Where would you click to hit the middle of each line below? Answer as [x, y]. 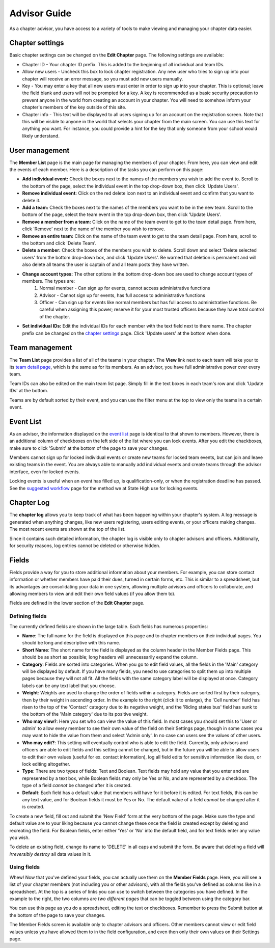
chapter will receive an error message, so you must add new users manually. [103, 78]
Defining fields [28, 616]
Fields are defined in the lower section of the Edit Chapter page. [77, 603]
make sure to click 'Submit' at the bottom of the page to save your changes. [89, 448]
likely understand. [41, 136]
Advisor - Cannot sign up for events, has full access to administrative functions [122, 295]
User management [39, 150]
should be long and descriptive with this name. [71, 643]
